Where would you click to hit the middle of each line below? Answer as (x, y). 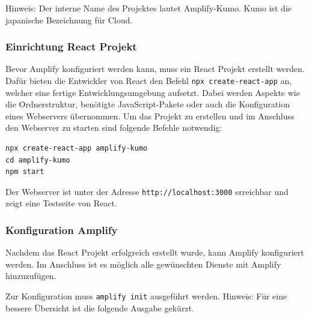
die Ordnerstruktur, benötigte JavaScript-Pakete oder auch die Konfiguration (148, 104)
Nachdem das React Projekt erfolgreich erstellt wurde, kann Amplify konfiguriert (155, 252)
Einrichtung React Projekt (71, 46)
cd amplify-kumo (38, 160)
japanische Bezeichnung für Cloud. (69, 19)
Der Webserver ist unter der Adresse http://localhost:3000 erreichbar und (147, 191)
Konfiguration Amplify (62, 229)
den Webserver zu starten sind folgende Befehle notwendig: (114, 127)
